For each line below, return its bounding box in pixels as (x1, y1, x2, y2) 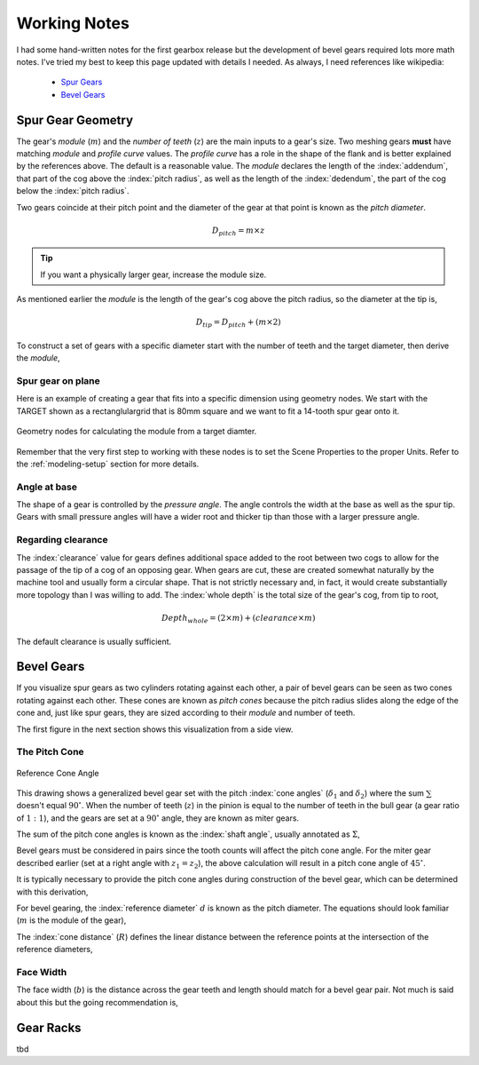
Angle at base (16, 481, 78, 493)
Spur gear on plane (16, 374, 101, 386)
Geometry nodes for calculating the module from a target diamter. (16, 426, 257, 437)
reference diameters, (16, 944, 93, 955)
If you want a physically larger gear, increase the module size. (40, 269, 267, 280)
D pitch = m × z (211, 225, 265, 237)
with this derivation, (16, 886, 89, 897)
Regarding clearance (16, 534, 108, 546)
